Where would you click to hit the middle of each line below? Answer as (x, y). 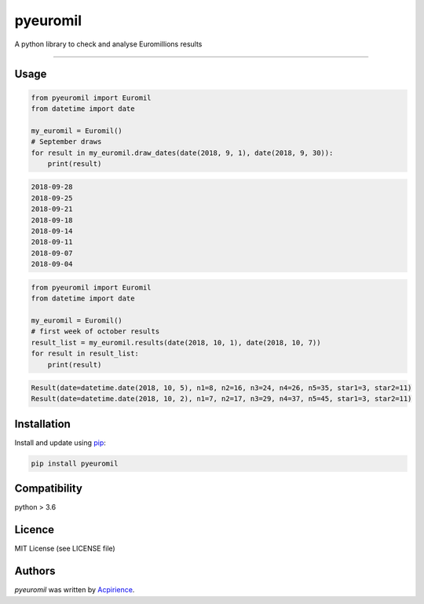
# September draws (66, 142)
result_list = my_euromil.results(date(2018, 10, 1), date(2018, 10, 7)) (176, 343)
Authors (35, 571)
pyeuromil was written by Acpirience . (75, 590)
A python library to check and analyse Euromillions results (108, 44)
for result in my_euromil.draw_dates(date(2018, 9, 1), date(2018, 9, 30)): (182, 153)
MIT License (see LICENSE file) (65, 549)
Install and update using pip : (60, 442)
